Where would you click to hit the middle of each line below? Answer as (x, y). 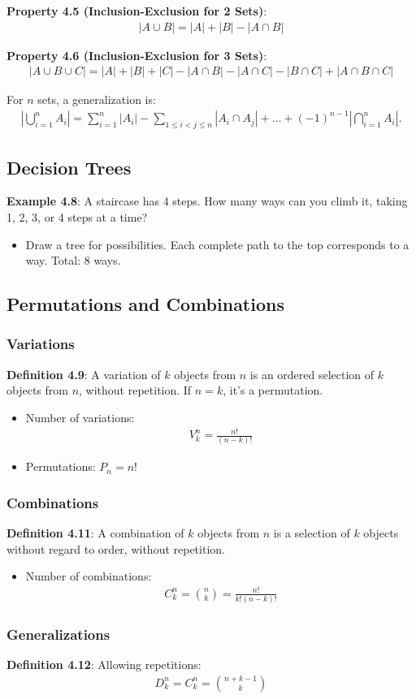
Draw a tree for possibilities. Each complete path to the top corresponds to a (217, 244)
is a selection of (312, 533)
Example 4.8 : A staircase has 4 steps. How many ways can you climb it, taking (207, 201)
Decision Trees (69, 167)
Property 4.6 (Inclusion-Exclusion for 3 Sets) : (137, 55)
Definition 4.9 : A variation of (84, 374)
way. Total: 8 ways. (73, 260)
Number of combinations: (89, 576)
